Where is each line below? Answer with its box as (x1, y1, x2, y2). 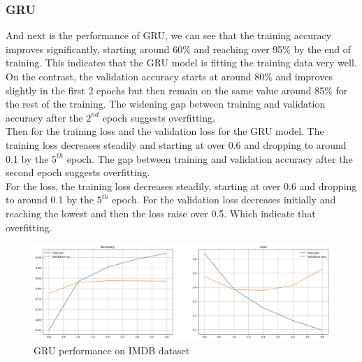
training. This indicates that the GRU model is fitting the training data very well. (6, 55, 357, 70)
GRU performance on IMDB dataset (34, 343, 190, 358)
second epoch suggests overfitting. (6, 165, 150, 180)
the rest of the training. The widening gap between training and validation (6, 96, 326, 111)
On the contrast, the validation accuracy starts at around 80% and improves (6, 69, 333, 83)
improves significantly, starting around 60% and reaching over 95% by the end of (6, 41, 351, 56)
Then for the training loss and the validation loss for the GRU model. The (6, 124, 324, 138)
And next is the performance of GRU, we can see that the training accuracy (6, 28, 332, 43)
